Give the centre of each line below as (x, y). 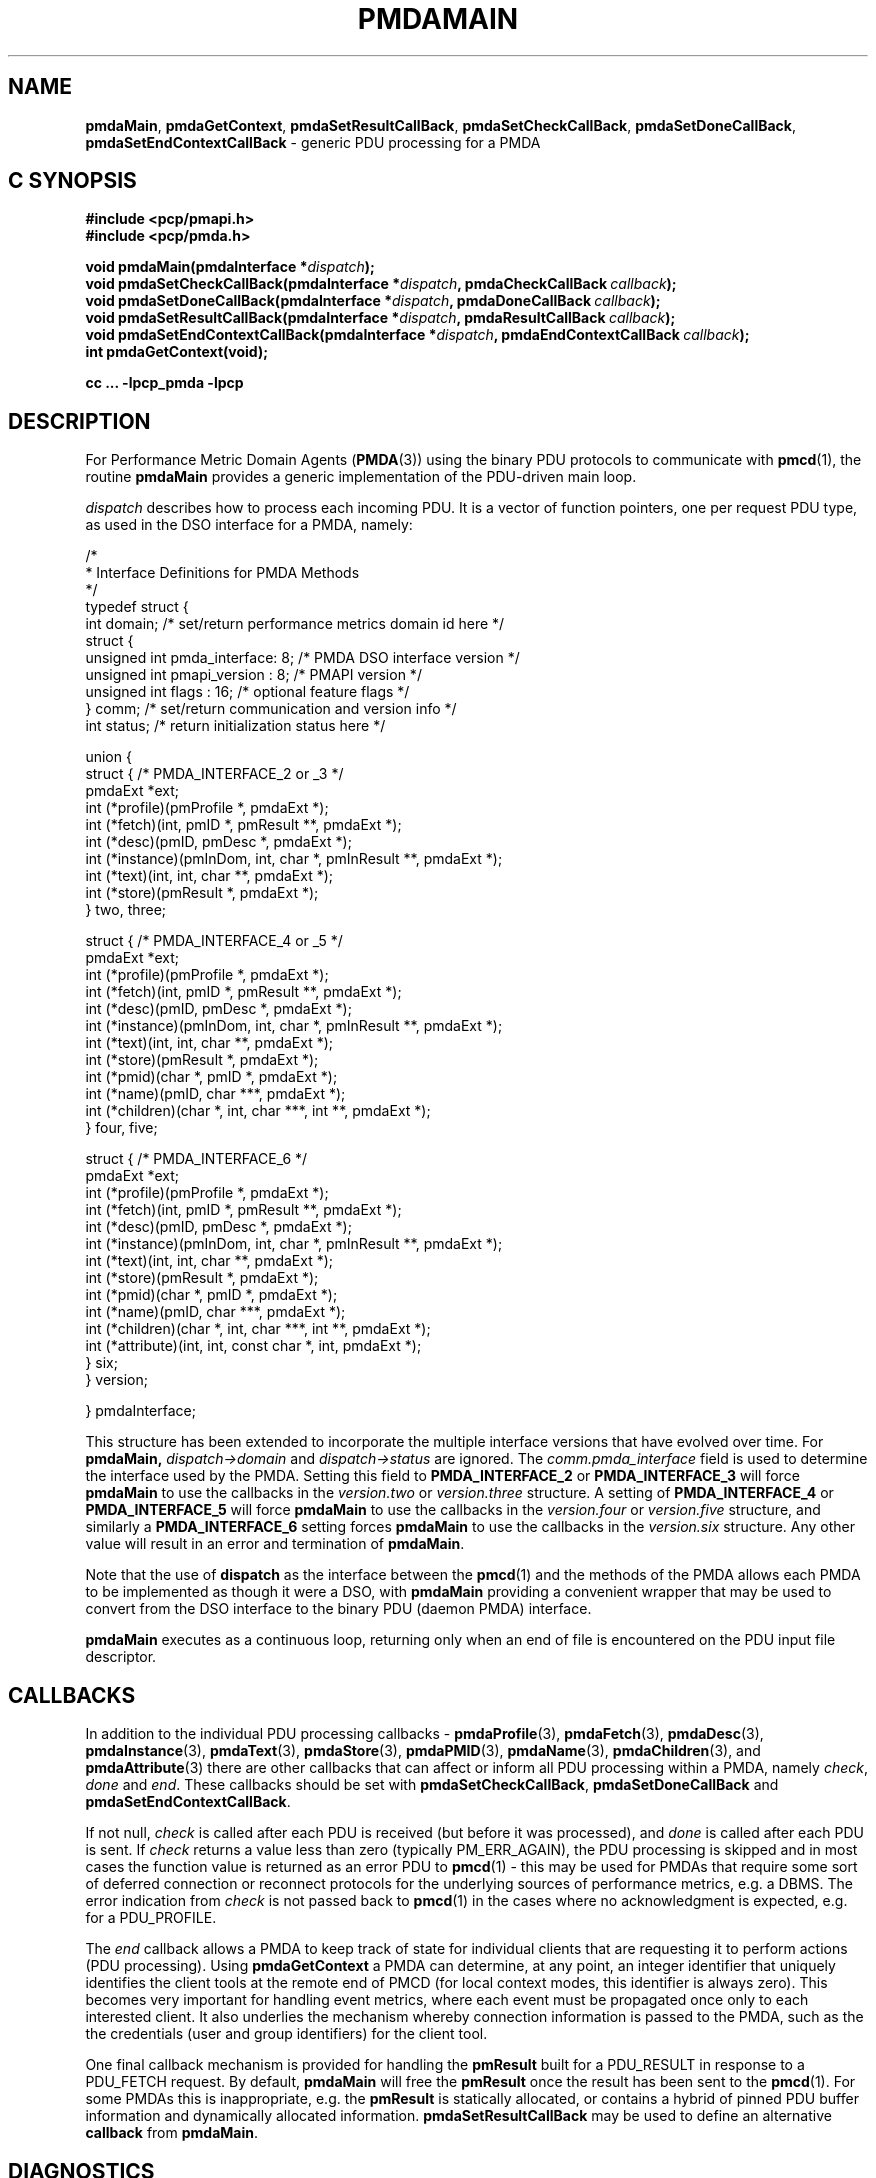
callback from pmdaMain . (171, 2133)
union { (108, 757)
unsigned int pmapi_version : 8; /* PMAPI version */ (253, 675)
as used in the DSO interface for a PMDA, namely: (249, 525)
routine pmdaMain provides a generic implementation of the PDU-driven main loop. (361, 477)
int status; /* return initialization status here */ (235, 726)
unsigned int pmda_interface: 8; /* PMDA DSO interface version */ (302, 658)
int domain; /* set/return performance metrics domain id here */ (295, 624)
